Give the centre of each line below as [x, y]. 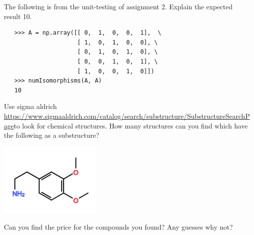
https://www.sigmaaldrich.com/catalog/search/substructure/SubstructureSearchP [127, 116]
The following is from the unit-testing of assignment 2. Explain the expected [118, 6]
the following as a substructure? [52, 135]
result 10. [18, 16]
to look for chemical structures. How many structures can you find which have [131, 125]
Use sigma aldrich [31, 106]
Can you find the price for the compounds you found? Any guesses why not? [118, 226]
